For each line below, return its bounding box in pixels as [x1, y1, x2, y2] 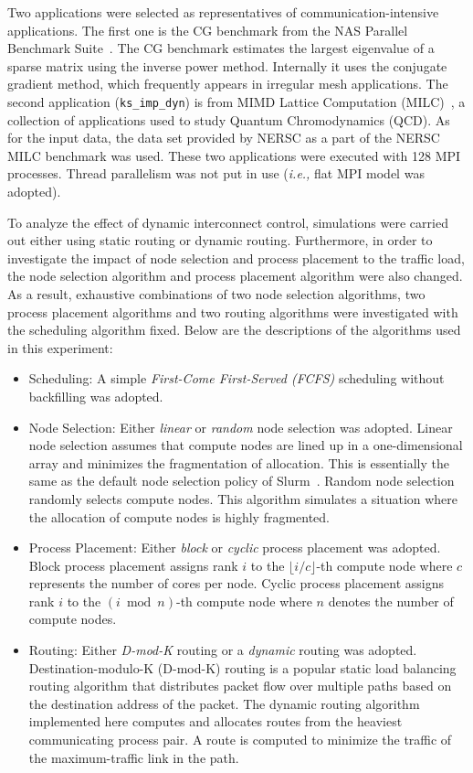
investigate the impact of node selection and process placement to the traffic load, [7, 248, 465, 267]
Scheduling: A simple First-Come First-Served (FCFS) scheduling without [28, 369, 445, 388]
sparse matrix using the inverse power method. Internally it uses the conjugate [7, 56, 447, 75]
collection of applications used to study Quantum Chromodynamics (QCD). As [7, 110, 450, 129]
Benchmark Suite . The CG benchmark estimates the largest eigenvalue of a [7, 38, 435, 58]
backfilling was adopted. [28, 386, 163, 405]
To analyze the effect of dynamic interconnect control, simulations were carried [7, 212, 448, 231]
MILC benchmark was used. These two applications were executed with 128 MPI [7, 145, 461, 165]
